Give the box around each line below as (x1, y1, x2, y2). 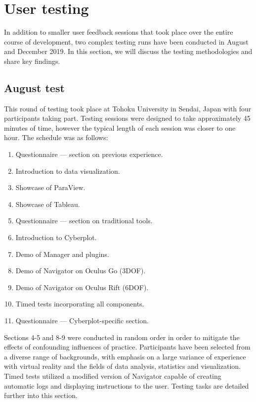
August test (4, 80, 65, 95)
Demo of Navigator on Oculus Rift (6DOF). (15, 282, 149, 292)
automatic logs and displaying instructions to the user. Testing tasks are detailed (4, 380, 249, 391)
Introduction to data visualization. (15, 165, 120, 176)
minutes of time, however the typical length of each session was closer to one (4, 122, 236, 133)
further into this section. (4, 390, 78, 401)
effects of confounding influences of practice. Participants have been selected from (4, 342, 251, 352)
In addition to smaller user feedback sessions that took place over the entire (4, 27, 233, 37)
